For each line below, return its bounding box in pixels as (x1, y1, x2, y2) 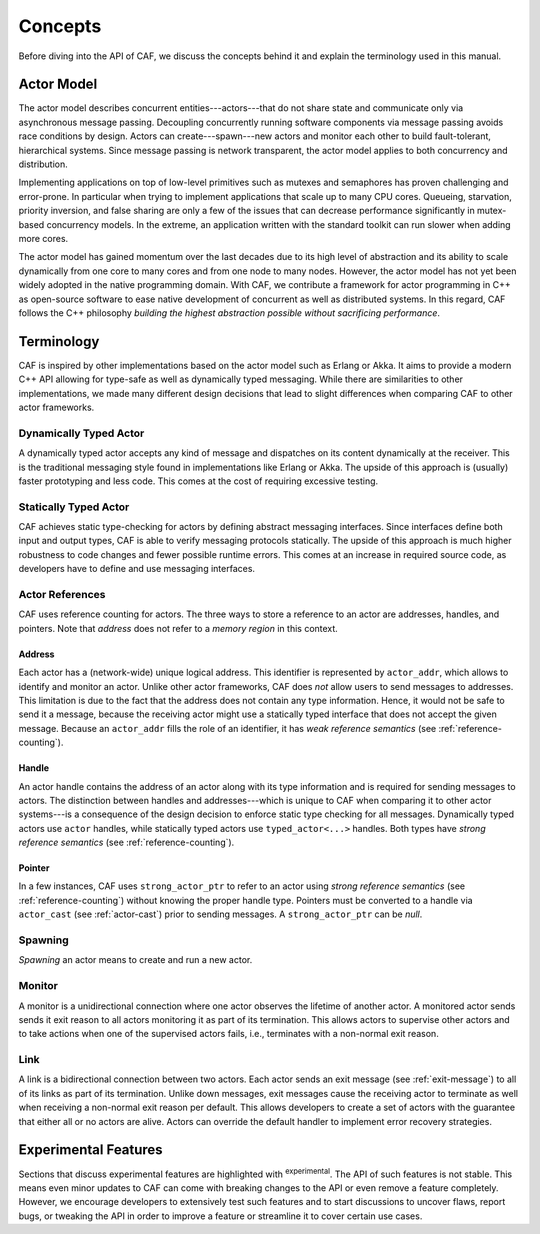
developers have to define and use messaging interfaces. (18, 563, 255, 575)
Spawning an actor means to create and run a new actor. (18, 954, 253, 966)
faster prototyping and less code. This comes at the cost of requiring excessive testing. (18, 475, 379, 487)
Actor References (18, 588, 106, 601)
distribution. (18, 158, 69, 170)
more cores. (18, 232, 69, 244)
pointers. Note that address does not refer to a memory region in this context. (18, 622, 339, 634)
